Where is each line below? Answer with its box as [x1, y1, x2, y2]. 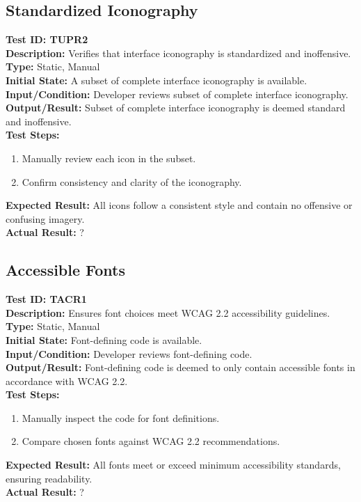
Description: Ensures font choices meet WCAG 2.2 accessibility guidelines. [6, 305, 330, 320]
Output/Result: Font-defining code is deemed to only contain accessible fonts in [6, 360, 355, 375]
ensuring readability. [6, 471, 93, 485]
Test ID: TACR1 [6, 292, 87, 306]
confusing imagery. [6, 211, 85, 226]
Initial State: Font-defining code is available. [6, 332, 202, 347]
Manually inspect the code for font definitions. [22, 410, 220, 425]
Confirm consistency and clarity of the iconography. [22, 174, 242, 189]
